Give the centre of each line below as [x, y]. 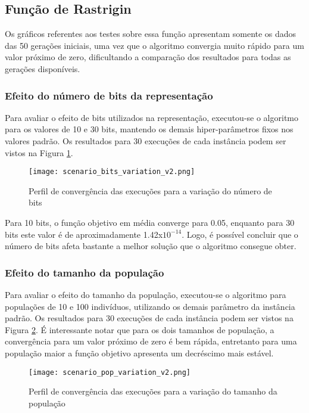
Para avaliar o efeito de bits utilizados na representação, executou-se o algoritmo [152, 117]
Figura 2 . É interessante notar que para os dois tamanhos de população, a [140, 329]
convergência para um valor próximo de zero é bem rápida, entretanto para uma [151, 341]
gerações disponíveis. [43, 68]
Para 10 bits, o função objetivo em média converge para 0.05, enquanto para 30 [150, 223]
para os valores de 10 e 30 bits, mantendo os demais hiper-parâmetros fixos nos [149, 129]
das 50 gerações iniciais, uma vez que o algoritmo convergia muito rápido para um [154, 45]
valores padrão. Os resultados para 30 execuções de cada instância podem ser [146, 140]
